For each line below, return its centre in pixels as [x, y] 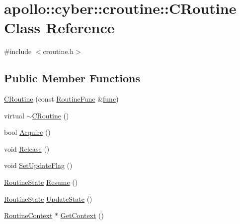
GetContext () [82, 215]
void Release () [27, 148]
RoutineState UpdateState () [48, 198]
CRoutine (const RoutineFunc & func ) [61, 99]
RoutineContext [28, 215]
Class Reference [59, 28]
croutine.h [58, 51]
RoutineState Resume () [41, 182]
